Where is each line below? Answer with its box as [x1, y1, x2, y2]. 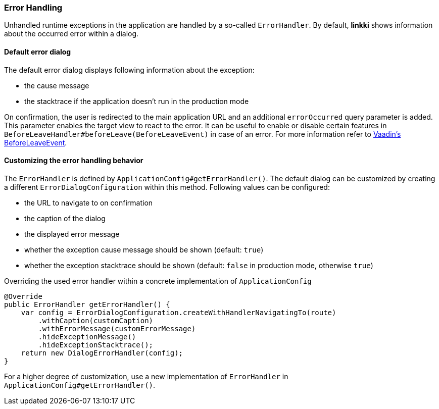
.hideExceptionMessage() [38, 332, 136, 341]
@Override [4, 292, 42, 300]
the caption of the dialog [24, 214, 106, 223]
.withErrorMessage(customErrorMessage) [38, 324, 196, 333]
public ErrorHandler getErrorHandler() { [4, 300, 170, 309]
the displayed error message [24, 229, 120, 238]
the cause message [24, 81, 89, 90]
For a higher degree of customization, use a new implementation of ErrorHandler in [4, 372, 288, 381]
